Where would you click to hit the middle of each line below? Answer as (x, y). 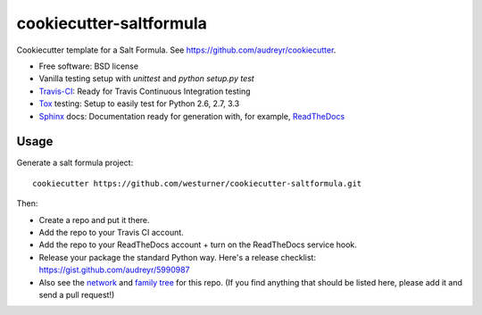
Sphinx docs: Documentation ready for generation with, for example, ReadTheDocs (192, 116)
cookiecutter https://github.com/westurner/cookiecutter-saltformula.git (197, 183)
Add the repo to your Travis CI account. (112, 232)
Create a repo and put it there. (95, 220)
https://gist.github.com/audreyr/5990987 (115, 270)
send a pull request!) (77, 294)
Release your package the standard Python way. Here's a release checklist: (178, 257)
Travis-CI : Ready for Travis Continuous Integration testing (145, 91)
